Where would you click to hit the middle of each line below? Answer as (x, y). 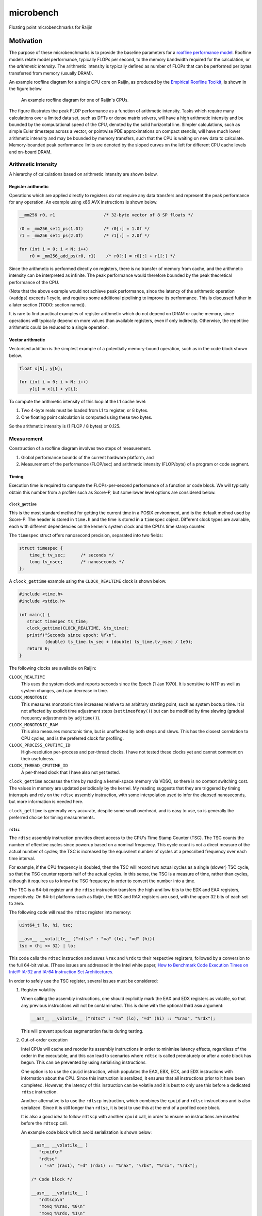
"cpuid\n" (51, 1152)
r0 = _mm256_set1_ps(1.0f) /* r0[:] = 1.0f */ (84, 229)
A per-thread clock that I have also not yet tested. (71, 772)
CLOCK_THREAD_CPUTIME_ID (38, 766)
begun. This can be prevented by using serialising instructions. (84, 1062)
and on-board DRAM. (30, 152)
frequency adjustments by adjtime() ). (61, 718)
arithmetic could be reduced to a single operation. (59, 327)
